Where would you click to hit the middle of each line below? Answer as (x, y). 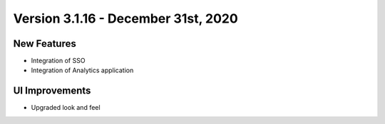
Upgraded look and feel (66, 108)
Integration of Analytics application (82, 70)
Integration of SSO (58, 61)
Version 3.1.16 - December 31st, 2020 (125, 18)
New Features (45, 44)
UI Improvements (52, 91)
